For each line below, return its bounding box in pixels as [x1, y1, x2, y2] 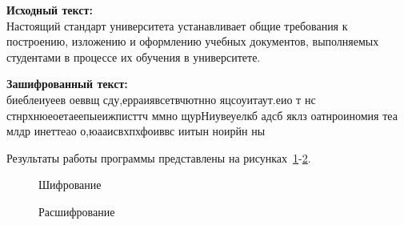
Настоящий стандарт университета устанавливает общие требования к [6, 17, 348, 34]
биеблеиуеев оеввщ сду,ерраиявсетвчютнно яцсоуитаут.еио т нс [6, 90, 316, 107]
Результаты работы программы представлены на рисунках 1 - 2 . [6, 149, 311, 166]
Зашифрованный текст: [6, 75, 128, 92]
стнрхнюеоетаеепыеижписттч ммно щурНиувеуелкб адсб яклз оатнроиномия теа [6, 106, 398, 123]
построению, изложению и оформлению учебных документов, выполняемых [6, 33, 379, 50]
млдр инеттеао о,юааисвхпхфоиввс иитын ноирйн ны [6, 123, 266, 139]
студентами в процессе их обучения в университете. [6, 48, 261, 65]
